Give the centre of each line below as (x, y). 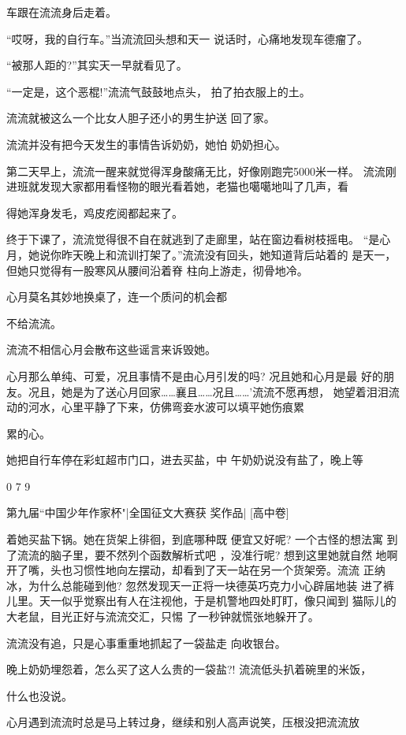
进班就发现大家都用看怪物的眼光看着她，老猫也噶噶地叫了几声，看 (177, 186)
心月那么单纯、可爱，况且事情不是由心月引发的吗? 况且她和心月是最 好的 (195, 375)
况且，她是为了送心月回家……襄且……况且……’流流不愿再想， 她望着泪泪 (208, 391)
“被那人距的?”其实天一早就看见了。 (97, 65)
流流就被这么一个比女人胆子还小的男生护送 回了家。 (141, 118)
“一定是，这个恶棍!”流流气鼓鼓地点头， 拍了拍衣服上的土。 (158, 91)
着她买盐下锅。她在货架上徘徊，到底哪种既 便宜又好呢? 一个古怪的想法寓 (195, 539)
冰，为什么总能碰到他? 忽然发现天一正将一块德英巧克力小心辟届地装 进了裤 (200, 585)
